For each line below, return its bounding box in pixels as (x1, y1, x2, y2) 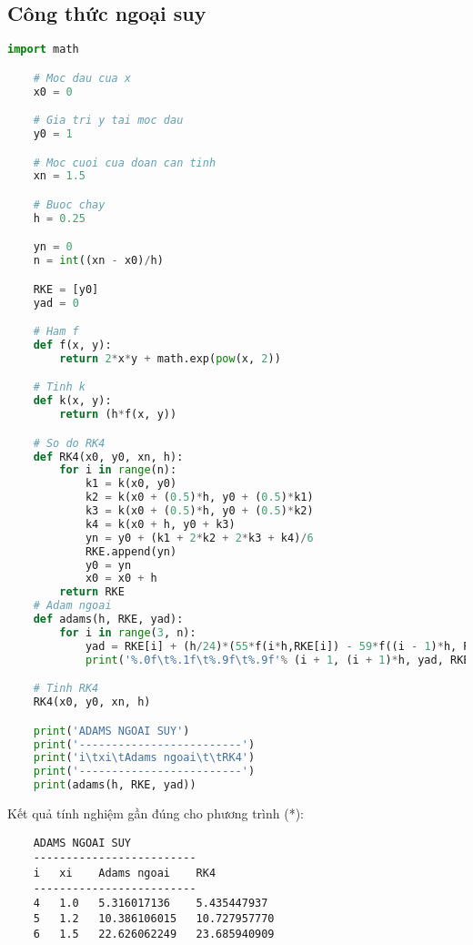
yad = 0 (33, 296, 79, 310)
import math (7, 43, 79, 56)
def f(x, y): (33, 339, 112, 352)
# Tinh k (33, 381, 86, 394)
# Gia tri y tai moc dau (33, 114, 184, 127)
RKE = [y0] (33, 282, 99, 296)
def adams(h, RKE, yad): (33, 613, 184, 626)
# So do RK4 (33, 436, 106, 450)
